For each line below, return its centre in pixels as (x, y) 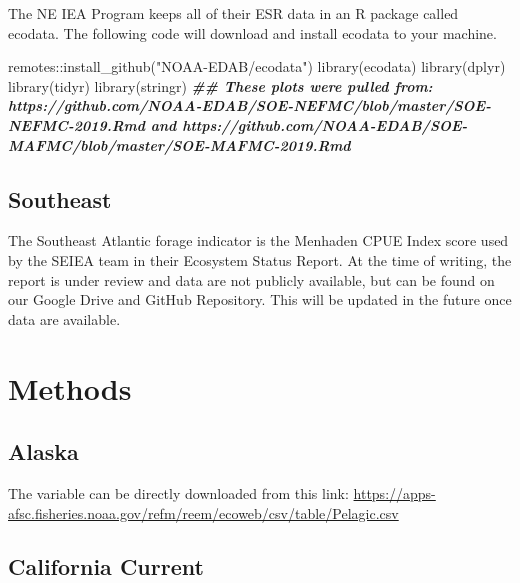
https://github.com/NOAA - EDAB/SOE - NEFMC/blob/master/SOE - (249, 105)
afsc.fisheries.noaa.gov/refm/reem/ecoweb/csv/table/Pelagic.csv (203, 512)
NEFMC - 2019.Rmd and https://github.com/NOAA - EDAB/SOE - (238, 124)
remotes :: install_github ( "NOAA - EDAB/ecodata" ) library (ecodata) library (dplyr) (257, 66)
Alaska (43, 451)
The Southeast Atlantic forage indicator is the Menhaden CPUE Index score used (258, 240)
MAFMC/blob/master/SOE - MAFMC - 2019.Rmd (179, 144)
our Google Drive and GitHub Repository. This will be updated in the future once (260, 299)
